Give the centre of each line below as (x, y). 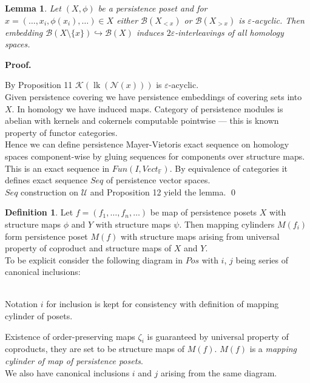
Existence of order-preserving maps (70, 336)
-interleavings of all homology (229, 32)
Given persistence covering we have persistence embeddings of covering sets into (153, 96)
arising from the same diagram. (219, 372)
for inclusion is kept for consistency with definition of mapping (163, 304)
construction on (50, 191)
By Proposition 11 (39, 85)
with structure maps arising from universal (200, 236)
